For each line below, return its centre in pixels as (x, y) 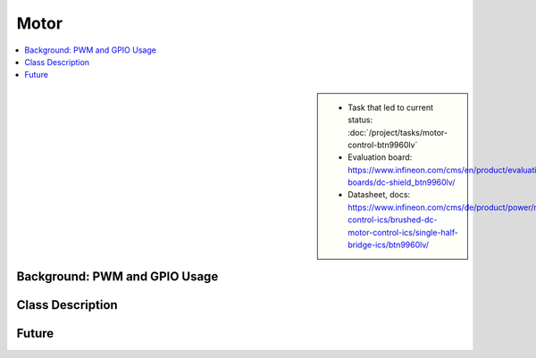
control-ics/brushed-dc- (393, 220)
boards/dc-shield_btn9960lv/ (402, 182)
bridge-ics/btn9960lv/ (388, 245)
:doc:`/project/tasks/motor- (398, 132)
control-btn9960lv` (383, 145)
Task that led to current (390, 107)
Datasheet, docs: (379, 195)
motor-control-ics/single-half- (403, 232)
